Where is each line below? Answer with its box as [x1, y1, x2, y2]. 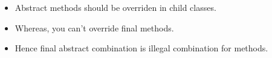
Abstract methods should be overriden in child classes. [15, 1, 216, 13]
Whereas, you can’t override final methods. [15, 21, 174, 34]
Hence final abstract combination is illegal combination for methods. [15, 42, 268, 54]
